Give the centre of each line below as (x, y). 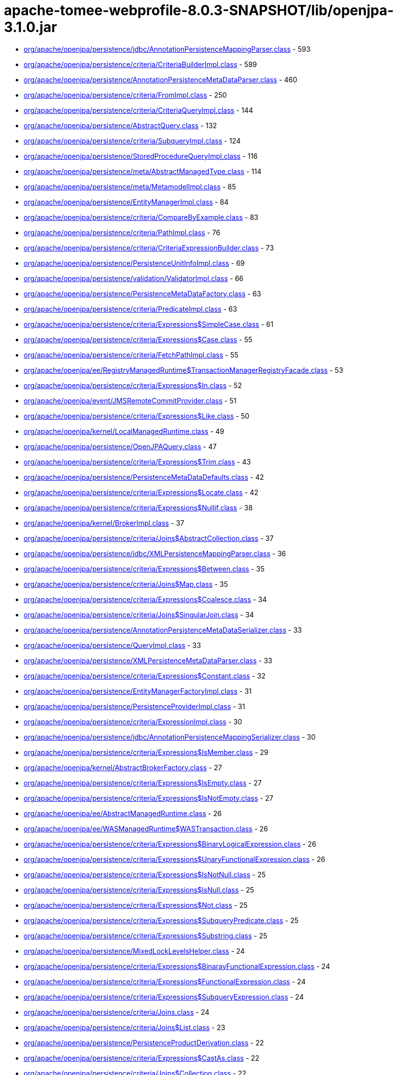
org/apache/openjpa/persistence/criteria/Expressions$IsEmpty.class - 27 (143, 783)
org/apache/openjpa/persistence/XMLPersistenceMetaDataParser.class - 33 (148, 660)
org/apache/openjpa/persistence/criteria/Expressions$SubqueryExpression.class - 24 (164, 997)
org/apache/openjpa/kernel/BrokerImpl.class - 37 (104, 523)
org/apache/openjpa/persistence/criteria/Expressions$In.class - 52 (133, 385)
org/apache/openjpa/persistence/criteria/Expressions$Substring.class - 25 (146, 935)
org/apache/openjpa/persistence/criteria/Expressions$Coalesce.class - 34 (145, 599)
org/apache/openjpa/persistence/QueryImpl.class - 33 (112, 645)
